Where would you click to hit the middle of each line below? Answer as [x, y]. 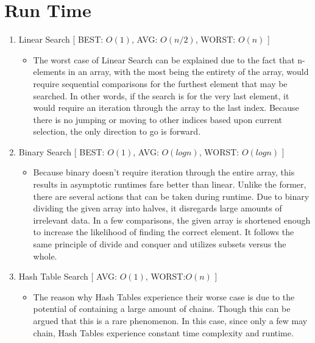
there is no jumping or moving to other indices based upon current [157, 119]
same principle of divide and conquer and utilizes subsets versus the [160, 244]
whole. [45, 256]
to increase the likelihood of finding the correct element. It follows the [164, 232]
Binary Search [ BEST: [62, 151]
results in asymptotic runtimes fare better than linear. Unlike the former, [170, 184]
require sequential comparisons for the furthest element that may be [160, 83]
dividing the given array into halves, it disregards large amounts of [157, 208]
